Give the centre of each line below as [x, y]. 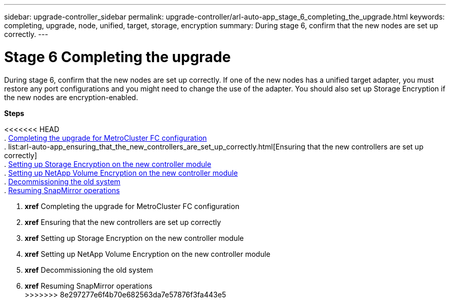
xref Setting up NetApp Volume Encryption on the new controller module [148, 254]
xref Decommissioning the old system [89, 270]
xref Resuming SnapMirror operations [89, 286]
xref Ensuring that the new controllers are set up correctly [123, 222]
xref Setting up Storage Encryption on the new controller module [134, 238]
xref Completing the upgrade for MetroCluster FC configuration [132, 206]
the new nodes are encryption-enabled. [71, 97]
